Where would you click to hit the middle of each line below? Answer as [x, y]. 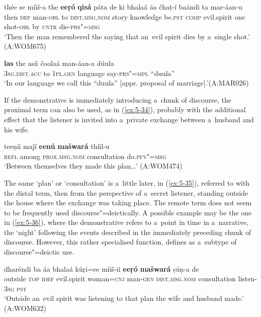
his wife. [17, 129]
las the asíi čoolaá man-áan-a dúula [59, 63]
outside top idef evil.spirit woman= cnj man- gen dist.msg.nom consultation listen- [130, 279]
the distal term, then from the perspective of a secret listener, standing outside [126, 192]
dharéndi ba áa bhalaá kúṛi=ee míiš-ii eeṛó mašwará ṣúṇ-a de [102, 268]
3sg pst [15, 288]
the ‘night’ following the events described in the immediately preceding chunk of [128, 232]
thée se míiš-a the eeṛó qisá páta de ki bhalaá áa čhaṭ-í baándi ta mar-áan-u [123, 7]
